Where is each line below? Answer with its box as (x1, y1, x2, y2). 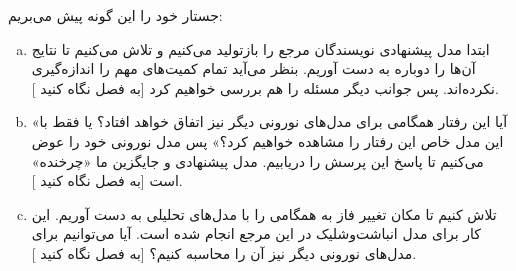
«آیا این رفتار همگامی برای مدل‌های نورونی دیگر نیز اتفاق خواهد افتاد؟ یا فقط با (31, 111, 508, 132)
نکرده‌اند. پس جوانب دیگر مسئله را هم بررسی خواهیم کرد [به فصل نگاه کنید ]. (31, 77, 499, 98)
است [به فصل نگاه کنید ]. (31, 170, 183, 191)
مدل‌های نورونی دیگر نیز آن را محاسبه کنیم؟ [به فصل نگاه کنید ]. (31, 242, 417, 263)
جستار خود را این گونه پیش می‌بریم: (8, 5, 223, 25)
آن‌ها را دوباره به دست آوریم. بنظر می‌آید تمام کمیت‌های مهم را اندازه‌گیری (31, 58, 476, 79)
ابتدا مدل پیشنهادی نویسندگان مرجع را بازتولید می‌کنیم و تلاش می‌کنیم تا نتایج (31, 38, 490, 59)
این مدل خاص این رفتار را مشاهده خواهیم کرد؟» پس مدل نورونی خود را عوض (31, 130, 504, 151)
